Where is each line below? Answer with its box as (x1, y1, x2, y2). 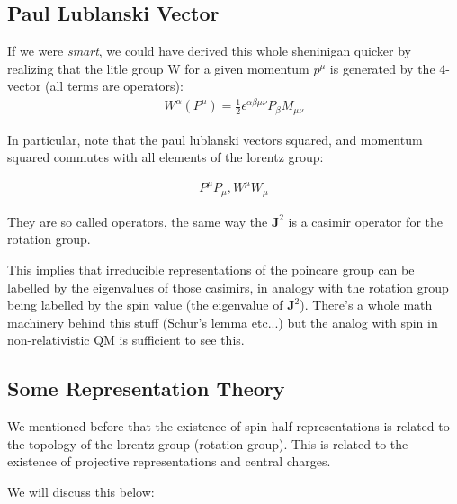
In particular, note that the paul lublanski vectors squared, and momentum (7, 130, 423, 148)
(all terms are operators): (45, 76, 184, 95)
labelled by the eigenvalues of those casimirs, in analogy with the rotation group (7, 277, 449, 296)
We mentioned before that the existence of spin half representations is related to (7, 417, 450, 436)
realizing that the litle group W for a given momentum (7, 58, 309, 77)
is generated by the (329, 58, 435, 77)
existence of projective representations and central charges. (7, 452, 331, 471)
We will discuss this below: (7, 481, 155, 500)
